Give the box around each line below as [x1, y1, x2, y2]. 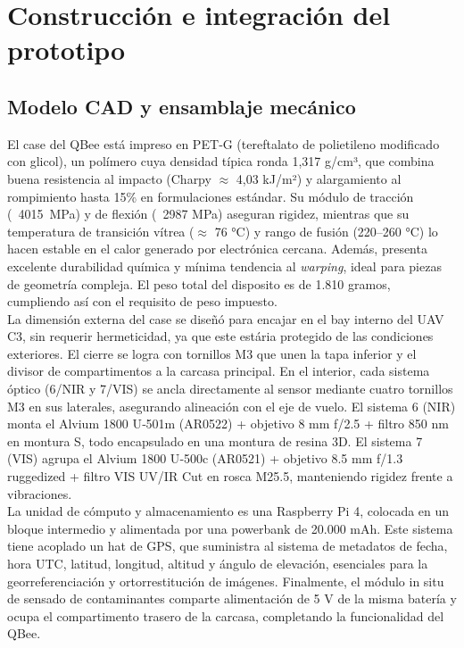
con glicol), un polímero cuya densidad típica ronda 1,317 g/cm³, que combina [7, 152, 435, 170]
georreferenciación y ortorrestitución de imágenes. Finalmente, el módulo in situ [7, 571, 444, 590]
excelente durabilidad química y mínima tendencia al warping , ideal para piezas [7, 256, 442, 275]
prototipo [7, 31, 126, 68]
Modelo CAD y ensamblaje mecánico [7, 92, 356, 120]
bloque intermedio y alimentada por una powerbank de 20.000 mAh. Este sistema [7, 519, 453, 537]
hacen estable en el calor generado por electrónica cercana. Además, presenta [7, 239, 427, 258]
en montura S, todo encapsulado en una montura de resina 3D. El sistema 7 [7, 431, 423, 450]
